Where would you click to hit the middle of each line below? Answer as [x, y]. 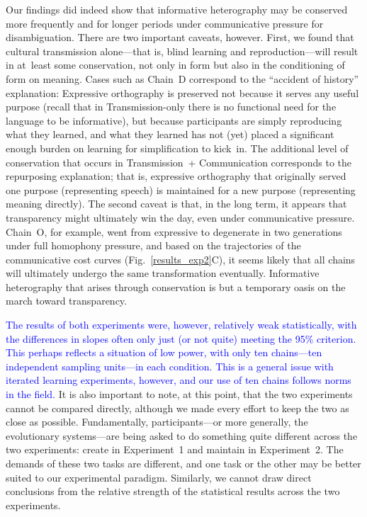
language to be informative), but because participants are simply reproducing [174, 120]
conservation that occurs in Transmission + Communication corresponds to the [179, 162]
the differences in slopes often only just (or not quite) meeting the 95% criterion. [181, 338]
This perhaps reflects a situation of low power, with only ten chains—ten [164, 352]
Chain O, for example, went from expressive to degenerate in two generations [174, 231]
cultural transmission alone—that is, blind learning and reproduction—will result [182, 51]
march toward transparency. [66, 301]
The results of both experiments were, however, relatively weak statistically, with [181, 325]
